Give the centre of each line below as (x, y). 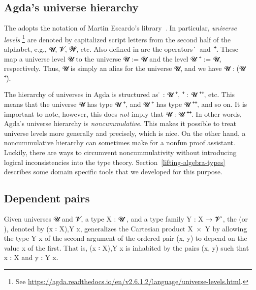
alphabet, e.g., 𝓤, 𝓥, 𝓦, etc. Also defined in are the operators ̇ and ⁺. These (121, 49)
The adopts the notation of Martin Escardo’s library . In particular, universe (120, 28)
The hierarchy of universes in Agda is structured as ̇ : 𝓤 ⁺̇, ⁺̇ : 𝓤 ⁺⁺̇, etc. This (119, 94)
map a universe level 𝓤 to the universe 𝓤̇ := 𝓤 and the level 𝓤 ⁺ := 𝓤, (113, 58)
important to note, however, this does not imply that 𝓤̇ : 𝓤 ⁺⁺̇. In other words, (123, 113)
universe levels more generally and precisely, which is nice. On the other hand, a (125, 133)
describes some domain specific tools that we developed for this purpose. (113, 172)
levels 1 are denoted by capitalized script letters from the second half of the (117, 38)
